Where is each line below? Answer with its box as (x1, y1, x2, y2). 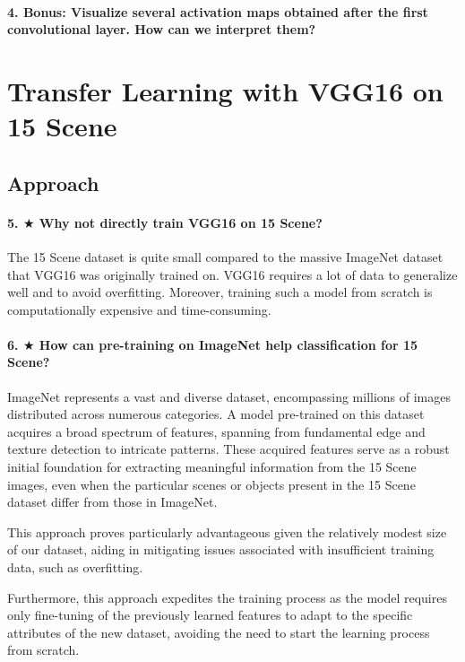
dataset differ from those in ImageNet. (7, 492, 218, 511)
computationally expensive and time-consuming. (7, 300, 271, 318)
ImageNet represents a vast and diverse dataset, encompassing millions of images (7, 387, 452, 405)
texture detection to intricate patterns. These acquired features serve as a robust (7, 440, 450, 458)
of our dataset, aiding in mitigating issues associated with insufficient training (7, 540, 435, 559)
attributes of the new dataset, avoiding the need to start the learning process (7, 623, 430, 641)
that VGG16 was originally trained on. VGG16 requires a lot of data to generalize (7, 265, 458, 283)
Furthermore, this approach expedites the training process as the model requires (7, 588, 447, 606)
